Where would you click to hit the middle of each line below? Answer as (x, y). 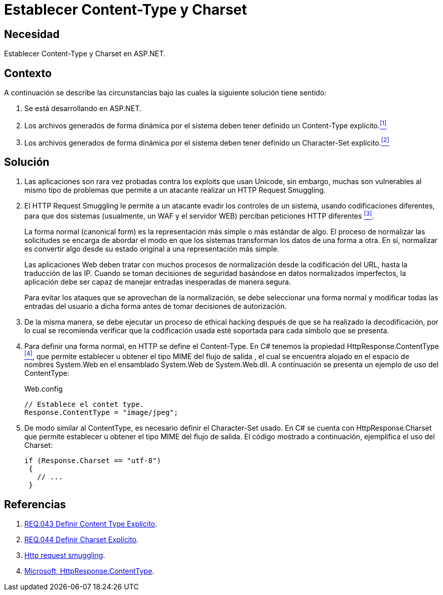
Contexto (28, 73)
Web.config (44, 389)
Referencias (35, 504)
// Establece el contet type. (84, 405)
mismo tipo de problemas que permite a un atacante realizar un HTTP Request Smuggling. (175, 190)
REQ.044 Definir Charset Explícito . (82, 540)
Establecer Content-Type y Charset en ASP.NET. (85, 54)
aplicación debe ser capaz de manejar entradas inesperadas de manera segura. (158, 282)
